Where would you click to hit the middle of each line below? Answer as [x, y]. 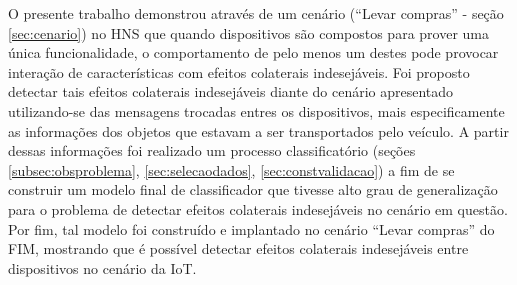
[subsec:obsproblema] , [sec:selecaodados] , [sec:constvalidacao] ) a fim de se [231, 169]
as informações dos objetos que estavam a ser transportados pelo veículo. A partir [258, 130]
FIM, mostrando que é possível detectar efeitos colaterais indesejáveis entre [238, 248]
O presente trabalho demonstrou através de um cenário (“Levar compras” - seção [256, 13]
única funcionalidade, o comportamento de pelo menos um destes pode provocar [253, 52]
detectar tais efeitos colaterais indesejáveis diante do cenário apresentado [231, 91]
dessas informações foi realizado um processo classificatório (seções [212, 150]
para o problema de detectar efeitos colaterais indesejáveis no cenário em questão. [258, 208]
